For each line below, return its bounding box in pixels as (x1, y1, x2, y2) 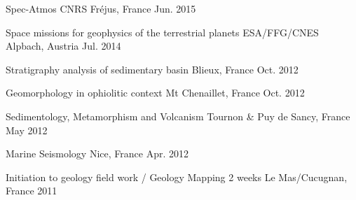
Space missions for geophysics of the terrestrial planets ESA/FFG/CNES (6, 24, 319, 39)
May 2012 (6, 122, 48, 137)
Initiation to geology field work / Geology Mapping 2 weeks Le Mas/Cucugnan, (6, 169, 348, 184)
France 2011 (6, 183, 57, 198)
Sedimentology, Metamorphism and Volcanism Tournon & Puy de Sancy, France (6, 108, 350, 123)
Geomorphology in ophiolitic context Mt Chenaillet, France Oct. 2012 (6, 85, 305, 100)
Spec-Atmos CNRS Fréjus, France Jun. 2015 (6, 1, 196, 15)
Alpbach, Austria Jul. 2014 (6, 38, 121, 53)
